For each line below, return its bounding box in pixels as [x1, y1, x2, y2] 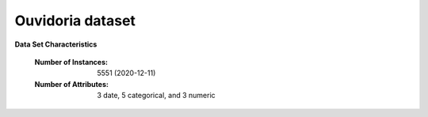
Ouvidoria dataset [14, 12, 136, 29]
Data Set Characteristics [14, 40, 97, 49]
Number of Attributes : [34, 79, 109, 89]
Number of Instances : [34, 57, 109, 66]
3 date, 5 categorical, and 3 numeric [97, 91, 216, 100]
